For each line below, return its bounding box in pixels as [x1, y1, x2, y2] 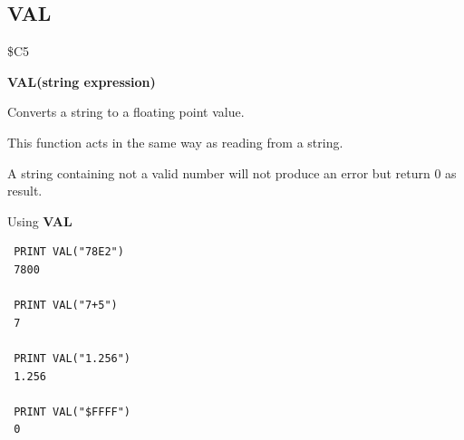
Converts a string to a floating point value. [7, 102, 245, 121]
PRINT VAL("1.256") [14, 351, 131, 365]
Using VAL [7, 211, 72, 230]
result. [7, 181, 43, 200]
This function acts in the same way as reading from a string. [7, 132, 343, 151]
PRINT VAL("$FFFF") [14, 405, 131, 418]
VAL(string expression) [7, 72, 156, 91]
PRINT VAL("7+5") [14, 299, 118, 312]
